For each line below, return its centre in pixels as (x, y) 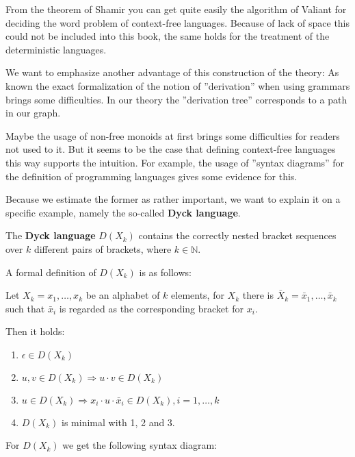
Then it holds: (35, 331)
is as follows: (165, 272)
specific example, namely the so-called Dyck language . (123, 212)
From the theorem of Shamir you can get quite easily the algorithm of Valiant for (176, 9)
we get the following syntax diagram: (140, 445)
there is (258, 295)
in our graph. (33, 113)
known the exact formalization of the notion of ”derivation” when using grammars (178, 85)
